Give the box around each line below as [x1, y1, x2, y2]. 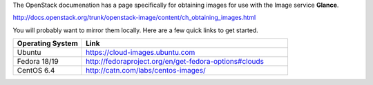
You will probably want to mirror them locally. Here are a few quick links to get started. [12, 26, 258, 34]
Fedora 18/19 [17, 57, 59, 66]
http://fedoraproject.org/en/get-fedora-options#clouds [85, 57, 264, 66]
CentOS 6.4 [17, 66, 55, 75]
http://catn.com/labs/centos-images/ [85, 66, 207, 75]
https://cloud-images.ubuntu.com [85, 48, 195, 58]
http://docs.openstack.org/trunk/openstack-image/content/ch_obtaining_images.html [12, 14, 256, 22]
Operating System [17, 38, 79, 48]
